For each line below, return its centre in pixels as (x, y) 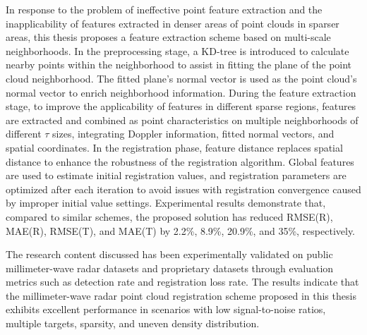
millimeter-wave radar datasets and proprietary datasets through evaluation (170, 268)
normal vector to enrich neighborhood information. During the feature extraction (181, 92)
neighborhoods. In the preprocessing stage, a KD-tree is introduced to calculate (178, 50)
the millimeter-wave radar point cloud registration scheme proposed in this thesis (181, 295)
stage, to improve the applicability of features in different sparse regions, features (181, 106)
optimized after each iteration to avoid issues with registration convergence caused (183, 189)
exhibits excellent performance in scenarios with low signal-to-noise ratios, (166, 309)
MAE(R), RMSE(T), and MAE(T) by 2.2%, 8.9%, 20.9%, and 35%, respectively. (181, 230)
